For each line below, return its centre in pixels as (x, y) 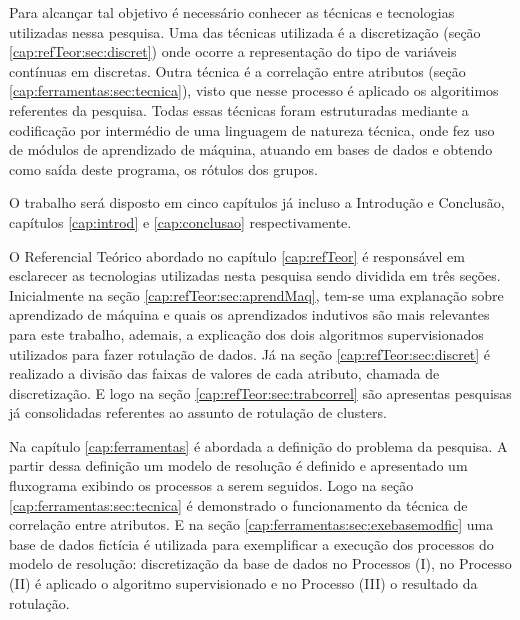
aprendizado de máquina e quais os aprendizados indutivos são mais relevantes (249, 314)
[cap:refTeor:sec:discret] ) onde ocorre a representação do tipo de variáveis (233, 51)
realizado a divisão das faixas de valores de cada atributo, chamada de (224, 373)
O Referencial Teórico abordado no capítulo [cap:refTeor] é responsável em (237, 255)
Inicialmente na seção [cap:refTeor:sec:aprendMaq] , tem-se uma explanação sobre (256, 294)
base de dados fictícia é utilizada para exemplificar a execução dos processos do (251, 543)
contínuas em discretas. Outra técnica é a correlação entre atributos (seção (237, 70)
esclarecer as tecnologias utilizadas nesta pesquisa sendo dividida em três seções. (255, 275)
